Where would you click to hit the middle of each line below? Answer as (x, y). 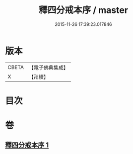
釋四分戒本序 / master (83, 10)
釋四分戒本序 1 (27, 145)
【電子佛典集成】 (48, 68)
